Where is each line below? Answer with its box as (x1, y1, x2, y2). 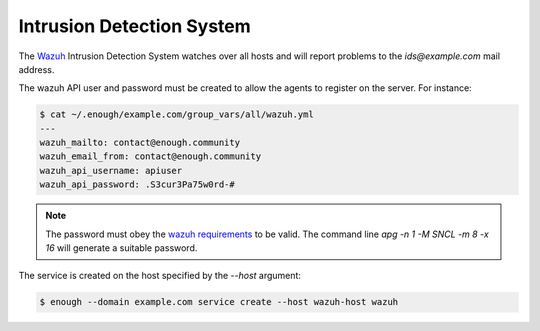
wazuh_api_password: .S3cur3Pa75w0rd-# (39, 179, 235, 190)
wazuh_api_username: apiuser (39, 165, 183, 176)
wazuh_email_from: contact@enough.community (39, 151, 262, 162)
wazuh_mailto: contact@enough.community (39, 137, 240, 149)
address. (18, 63, 55, 75)
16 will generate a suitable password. (45, 242, 198, 254)
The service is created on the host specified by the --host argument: (18, 270, 302, 282)
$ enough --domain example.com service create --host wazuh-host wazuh (39, 296, 399, 308)
